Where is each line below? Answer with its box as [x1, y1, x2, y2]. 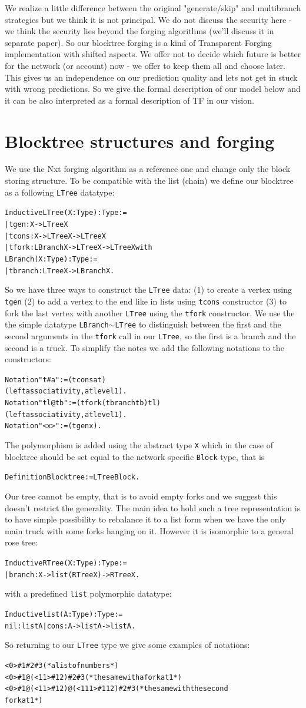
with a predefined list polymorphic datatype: [5, 587, 172, 600]
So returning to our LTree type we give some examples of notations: [5, 638, 250, 651]
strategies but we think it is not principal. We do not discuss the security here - [5, 13, 292, 25]
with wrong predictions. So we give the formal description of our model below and [5, 82, 301, 95]
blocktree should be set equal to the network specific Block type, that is [5, 450, 265, 462]
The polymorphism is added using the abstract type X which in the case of [5, 439, 274, 451]
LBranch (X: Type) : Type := [5, 254, 98, 263]
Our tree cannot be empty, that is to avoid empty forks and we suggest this [5, 489, 277, 502]
